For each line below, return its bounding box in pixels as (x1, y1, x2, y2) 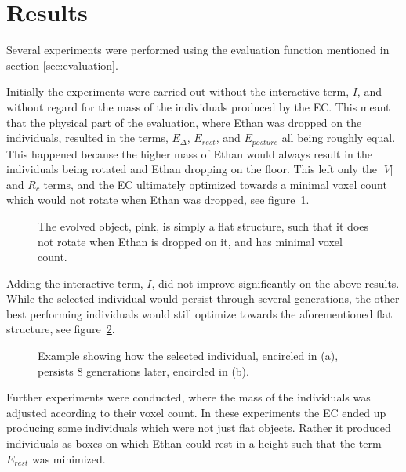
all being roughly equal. (281, 129, 396, 146)
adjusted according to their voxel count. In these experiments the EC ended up (6, 404, 386, 420)
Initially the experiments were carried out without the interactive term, (6, 83, 350, 100)
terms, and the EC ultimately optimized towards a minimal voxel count (43, 176, 387, 192)
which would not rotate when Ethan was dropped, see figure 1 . (6, 191, 310, 208)
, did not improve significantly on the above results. (151, 274, 400, 291)
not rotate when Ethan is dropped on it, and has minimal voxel (38, 233, 343, 249)
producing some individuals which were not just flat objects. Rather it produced (6, 419, 391, 436)
